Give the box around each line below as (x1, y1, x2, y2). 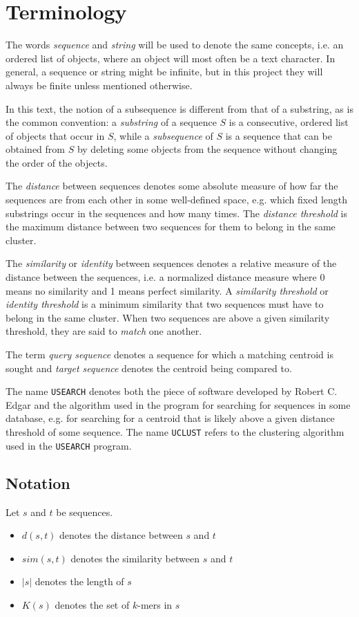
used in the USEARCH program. (6, 438, 132, 452)
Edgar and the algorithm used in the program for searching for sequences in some (6, 397, 351, 412)
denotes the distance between (59, 528, 183, 542)
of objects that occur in (6, 128, 105, 142)
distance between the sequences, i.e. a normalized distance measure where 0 (6, 270, 325, 284)
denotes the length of (35, 574, 124, 589)
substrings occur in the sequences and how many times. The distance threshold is (6, 205, 347, 220)
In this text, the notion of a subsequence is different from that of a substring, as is (6, 101, 353, 116)
